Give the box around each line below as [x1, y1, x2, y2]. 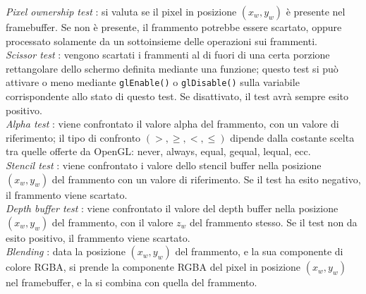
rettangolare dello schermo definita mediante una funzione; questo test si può [6, 61, 338, 75]
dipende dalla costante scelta [230, 130, 355, 145]
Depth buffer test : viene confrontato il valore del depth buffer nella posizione [6, 201, 338, 216]
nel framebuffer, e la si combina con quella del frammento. [6, 275, 257, 290]
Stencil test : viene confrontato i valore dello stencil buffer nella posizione [6, 158, 322, 172]
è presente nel [286, 4, 346, 18]
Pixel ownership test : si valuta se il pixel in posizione [6, 4, 237, 18]
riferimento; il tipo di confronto [6, 130, 141, 145]
